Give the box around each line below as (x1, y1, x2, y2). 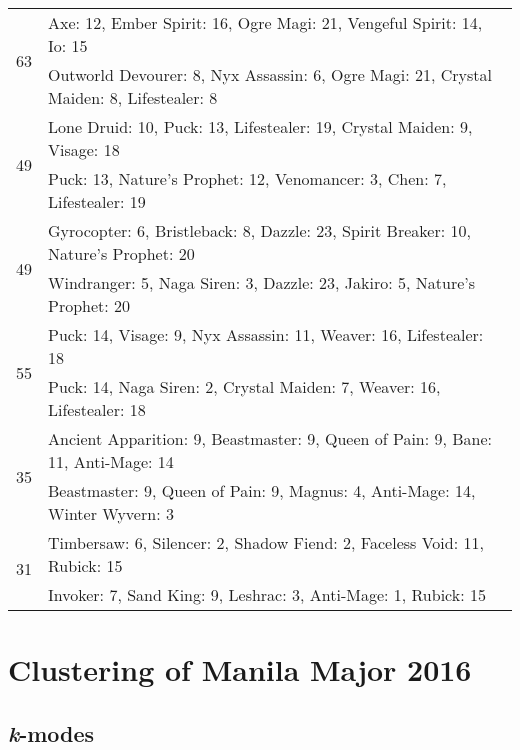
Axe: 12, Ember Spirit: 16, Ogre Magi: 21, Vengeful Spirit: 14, (48, 11, 483, 34)
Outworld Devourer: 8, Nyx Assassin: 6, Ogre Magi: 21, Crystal (48, 63, 493, 86)
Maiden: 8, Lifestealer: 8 (48, 86, 218, 109)
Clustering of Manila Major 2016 (8, 649, 472, 690)
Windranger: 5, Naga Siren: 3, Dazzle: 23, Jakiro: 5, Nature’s (48, 271, 476, 294)
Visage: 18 (48, 138, 120, 161)
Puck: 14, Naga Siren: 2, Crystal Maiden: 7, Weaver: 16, (48, 375, 441, 398)
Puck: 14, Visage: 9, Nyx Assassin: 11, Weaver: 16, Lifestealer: (48, 323, 484, 346)
